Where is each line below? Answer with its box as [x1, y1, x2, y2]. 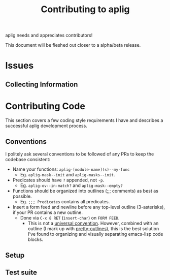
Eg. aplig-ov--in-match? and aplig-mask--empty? [20, 182, 123, 189]
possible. [12, 193, 32, 199]
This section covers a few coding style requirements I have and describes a [5, 117, 163, 123]
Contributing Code [5, 100, 85, 112]
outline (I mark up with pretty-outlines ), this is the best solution [27, 225, 159, 232]
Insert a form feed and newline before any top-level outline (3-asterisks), [12, 204, 165, 210]
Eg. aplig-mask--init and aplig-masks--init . [20, 171, 115, 177]
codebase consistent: [5, 156, 51, 162]
